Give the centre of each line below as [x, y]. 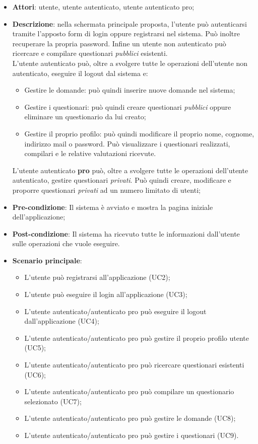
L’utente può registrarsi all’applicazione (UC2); [97, 277]
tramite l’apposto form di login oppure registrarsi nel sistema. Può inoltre [126, 33]
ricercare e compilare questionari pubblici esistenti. [90, 53]
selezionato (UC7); [53, 401]
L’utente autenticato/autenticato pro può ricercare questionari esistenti [134, 365]
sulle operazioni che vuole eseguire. [66, 243]
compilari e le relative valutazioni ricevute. [90, 153]
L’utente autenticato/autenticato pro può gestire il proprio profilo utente [137, 338]
